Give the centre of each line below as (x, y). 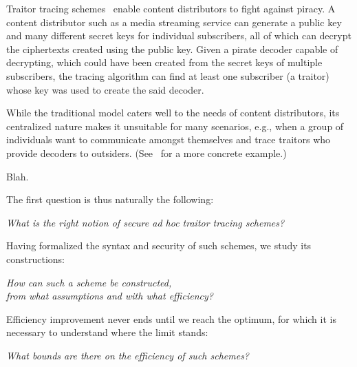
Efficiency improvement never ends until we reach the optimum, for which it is (171, 318)
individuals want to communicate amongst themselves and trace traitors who (169, 139)
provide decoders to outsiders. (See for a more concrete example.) (147, 153)
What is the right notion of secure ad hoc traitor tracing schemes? (145, 222)
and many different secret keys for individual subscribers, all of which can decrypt (179, 35)
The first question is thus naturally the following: (110, 199)
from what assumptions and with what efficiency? (110, 296)
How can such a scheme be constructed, (89, 282)
